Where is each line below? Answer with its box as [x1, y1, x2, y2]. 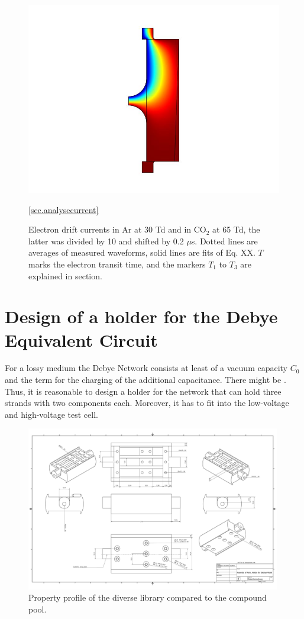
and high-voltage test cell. [5, 408, 98, 420]
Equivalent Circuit [5, 327, 158, 352]
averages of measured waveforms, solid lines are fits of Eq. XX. [28, 246, 256, 259]
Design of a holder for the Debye [5, 304, 278, 328]
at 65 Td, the [212, 223, 260, 236]
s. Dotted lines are [191, 234, 258, 247]
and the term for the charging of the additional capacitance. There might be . [5, 373, 286, 386]
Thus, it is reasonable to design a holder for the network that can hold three [5, 385, 282, 397]
